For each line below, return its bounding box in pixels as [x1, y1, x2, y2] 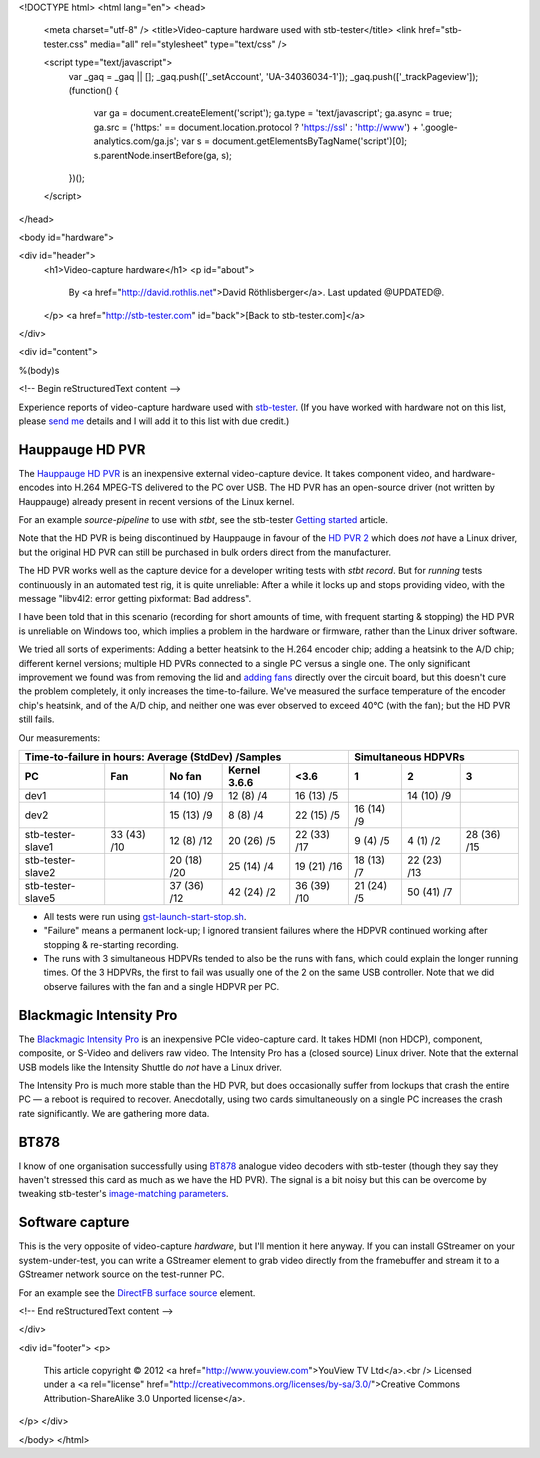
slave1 [24, 840, 54, 854]
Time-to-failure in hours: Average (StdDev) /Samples [24, 750, 282, 764]
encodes [18, 481, 55, 494]
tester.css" [43, 38, 89, 50]
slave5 [24, 891, 56, 905]
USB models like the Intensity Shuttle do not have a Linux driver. [18, 1061, 282, 1073]
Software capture [18, 1214, 130, 1231]
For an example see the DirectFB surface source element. [18, 1286, 256, 1299]
